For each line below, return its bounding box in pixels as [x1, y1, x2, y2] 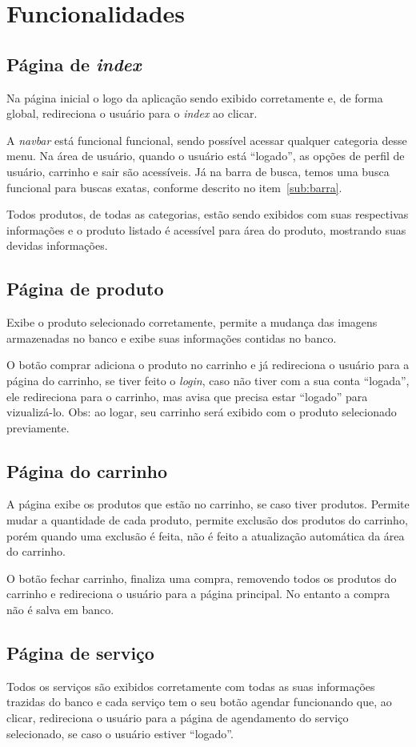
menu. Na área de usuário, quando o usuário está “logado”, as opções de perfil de [6, 147, 405, 164]
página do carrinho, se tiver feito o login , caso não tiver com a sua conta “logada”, [6, 371, 410, 388]
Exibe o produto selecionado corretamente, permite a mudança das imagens [6, 314, 378, 331]
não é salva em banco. [6, 601, 114, 618]
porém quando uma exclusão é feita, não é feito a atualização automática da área [6, 527, 405, 544]
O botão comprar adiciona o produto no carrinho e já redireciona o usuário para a [6, 356, 410, 373]
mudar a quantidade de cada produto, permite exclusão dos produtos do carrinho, [6, 512, 408, 528]
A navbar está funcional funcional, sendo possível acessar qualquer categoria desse [6, 131, 407, 148]
